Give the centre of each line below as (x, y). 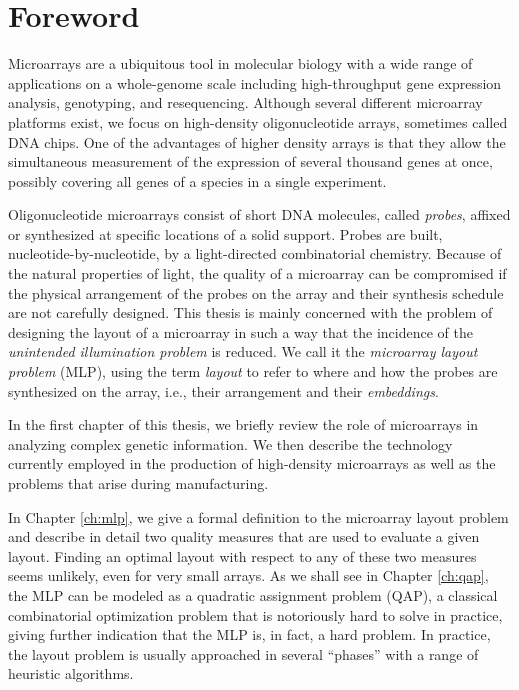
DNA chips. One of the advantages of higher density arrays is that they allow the (257, 141)
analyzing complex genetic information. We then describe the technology (230, 443)
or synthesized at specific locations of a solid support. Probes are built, (225, 233)
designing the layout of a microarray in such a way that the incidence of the (240, 331)
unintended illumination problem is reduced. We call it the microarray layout (243, 351)
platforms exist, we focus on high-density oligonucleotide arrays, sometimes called (258, 121)
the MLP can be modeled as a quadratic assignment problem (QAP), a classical (253, 594)
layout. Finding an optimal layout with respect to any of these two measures (242, 555)
